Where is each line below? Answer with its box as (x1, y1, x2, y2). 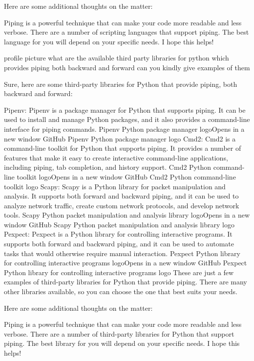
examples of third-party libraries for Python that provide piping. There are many (4, 277, 247, 287)
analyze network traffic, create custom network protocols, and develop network (4, 200, 239, 210)
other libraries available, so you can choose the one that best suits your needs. (4, 286, 237, 297)
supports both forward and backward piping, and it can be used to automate (4, 239, 234, 249)
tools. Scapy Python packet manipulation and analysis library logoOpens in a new (4, 210, 250, 220)
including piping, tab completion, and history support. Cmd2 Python (4, 162, 212, 172)
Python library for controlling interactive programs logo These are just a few (4, 267, 234, 277)
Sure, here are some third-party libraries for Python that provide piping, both (4, 79, 237, 89)
